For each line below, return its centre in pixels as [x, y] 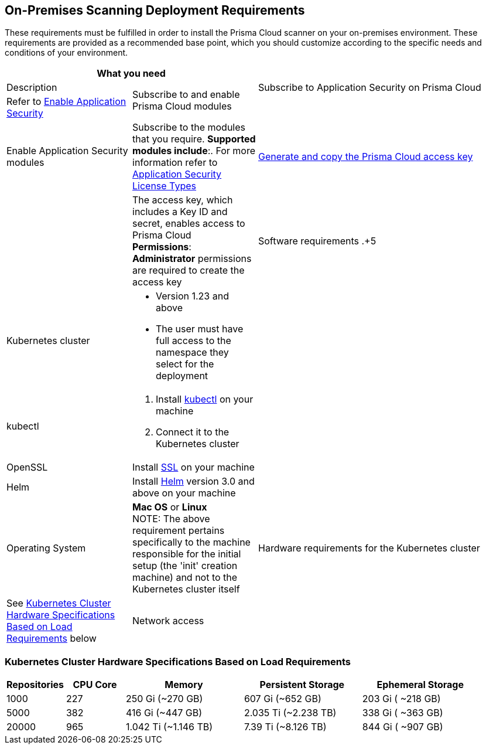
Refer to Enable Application [66, 102]
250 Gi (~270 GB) [164, 699]
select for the [185, 364]
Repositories [35, 685]
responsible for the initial [187, 554]
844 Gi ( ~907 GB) [403, 727]
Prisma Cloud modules [182, 106]
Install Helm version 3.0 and [194, 481]
